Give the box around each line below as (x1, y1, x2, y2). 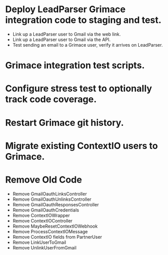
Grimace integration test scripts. (5, 60, 145, 71)
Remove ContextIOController (12, 217, 73, 224)
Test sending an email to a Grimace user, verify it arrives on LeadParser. (12, 42, 163, 48)
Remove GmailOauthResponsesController (12, 201, 99, 207)
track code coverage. (5, 94, 97, 105)
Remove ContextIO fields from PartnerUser (12, 234, 102, 240)
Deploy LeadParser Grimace (5, 4, 125, 15)
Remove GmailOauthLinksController (12, 191, 87, 197)
